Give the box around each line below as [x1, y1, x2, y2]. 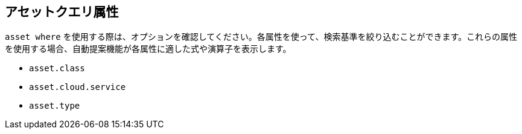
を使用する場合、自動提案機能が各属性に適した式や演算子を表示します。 [5, 43, 291, 54]
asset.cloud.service [29, 82, 126, 92]
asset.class [29, 63, 85, 74]
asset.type [29, 101, 80, 111]
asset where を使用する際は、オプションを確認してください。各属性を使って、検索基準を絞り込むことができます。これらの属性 [5, 31, 518, 42]
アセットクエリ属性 [5, 4, 119, 19]
